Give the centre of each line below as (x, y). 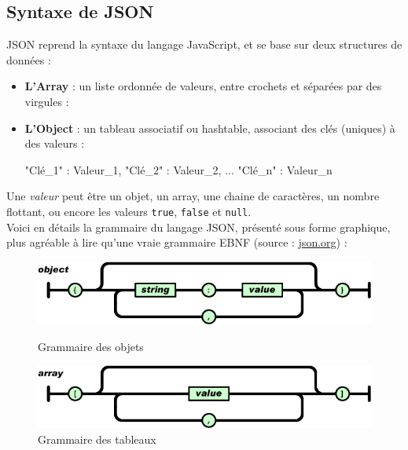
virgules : (47, 101)
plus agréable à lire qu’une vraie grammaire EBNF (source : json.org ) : (177, 242)
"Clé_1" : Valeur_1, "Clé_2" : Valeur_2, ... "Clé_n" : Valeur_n (178, 169)
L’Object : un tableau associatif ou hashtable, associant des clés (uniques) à (210, 128)
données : (29, 59)
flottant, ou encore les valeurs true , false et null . (129, 211)
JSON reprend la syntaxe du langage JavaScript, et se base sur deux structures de (204, 44)
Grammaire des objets (91, 346)
